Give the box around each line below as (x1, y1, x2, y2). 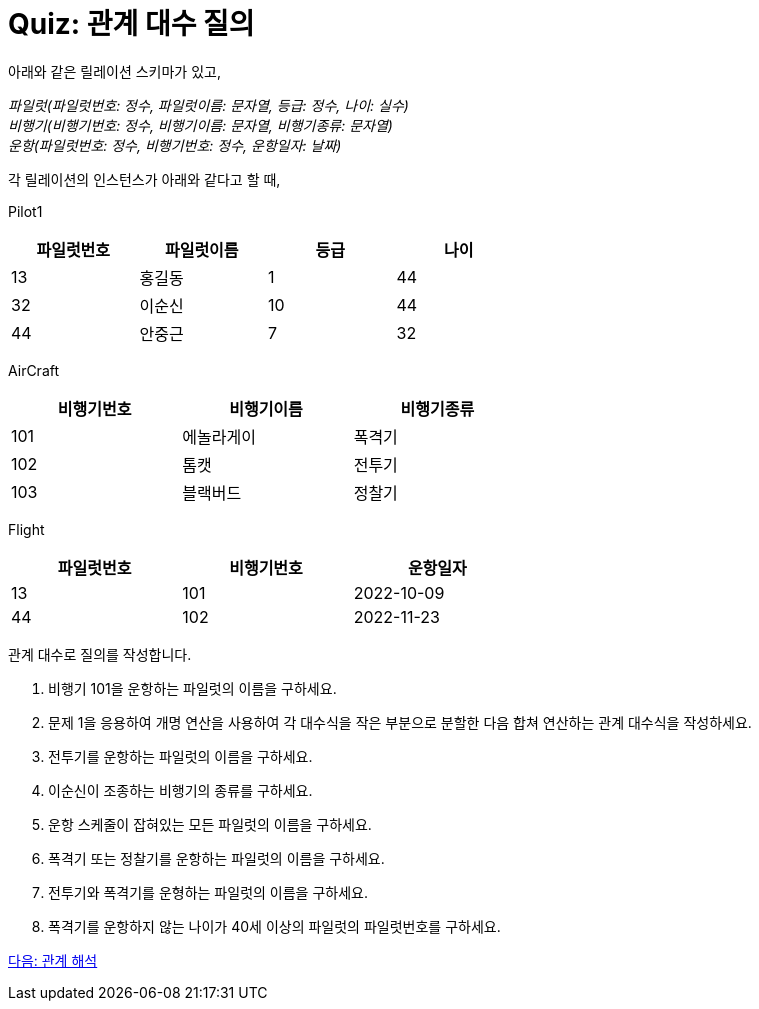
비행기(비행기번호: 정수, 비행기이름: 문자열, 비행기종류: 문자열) (8, 116, 393, 134)
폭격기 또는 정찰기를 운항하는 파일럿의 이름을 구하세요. (48, 849, 385, 867)
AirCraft (8, 361, 60, 379)
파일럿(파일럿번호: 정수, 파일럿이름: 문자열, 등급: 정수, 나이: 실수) (8, 96, 409, 114)
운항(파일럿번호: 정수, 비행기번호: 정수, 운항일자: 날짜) (8, 136, 342, 154)
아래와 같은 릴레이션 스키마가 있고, (8, 62, 221, 80)
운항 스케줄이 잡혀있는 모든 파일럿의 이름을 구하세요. (48, 815, 372, 833)
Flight (8, 520, 45, 538)
